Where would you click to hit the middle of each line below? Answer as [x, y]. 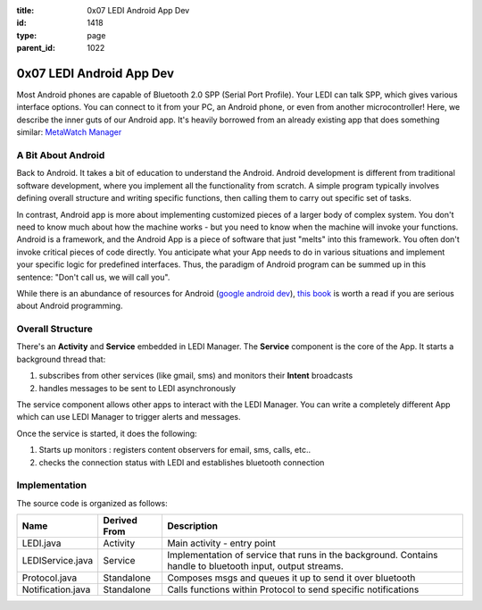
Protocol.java [50, 578]
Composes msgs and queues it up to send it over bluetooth [291, 578]
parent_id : [36, 48]
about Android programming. [70, 306]
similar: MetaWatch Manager [69, 132]
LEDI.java [42, 543]
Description [192, 526]
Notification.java [56, 589]
